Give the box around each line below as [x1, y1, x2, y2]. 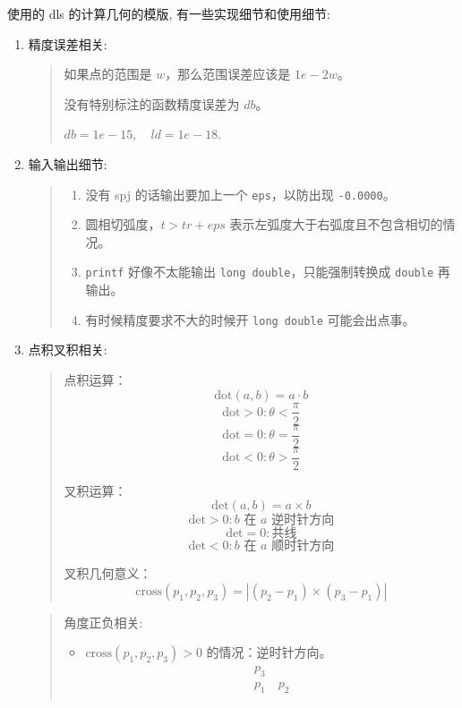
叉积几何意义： [64, 564, 152, 583]
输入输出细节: [28, 154, 107, 173]
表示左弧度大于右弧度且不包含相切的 [229, 215, 443, 234]
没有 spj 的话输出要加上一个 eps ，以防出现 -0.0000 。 [85, 184, 396, 203]
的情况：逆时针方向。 [206, 643, 332, 661]
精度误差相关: [28, 34, 107, 53]
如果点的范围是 [64, 64, 152, 83]
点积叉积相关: [28, 340, 107, 359]
